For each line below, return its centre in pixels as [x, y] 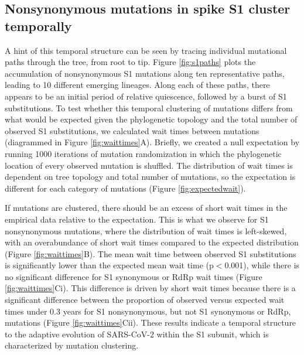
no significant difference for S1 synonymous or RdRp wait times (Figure [134, 276]
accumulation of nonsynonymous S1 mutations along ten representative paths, [145, 73]
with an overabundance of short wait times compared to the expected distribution [152, 242]
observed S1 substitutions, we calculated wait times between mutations [132, 130]
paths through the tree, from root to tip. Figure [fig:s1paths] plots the [130, 62]
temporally [38, 25]
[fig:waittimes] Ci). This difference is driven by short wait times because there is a [150, 288]
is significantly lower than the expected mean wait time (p [109, 265]
